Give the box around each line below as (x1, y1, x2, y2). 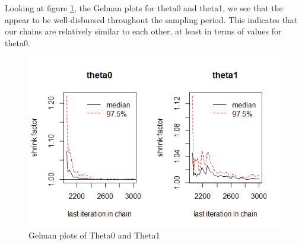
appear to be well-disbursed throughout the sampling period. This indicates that (5, 13, 298, 26)
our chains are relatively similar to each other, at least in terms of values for (5, 25, 282, 37)
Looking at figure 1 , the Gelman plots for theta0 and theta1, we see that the (5, 2, 283, 14)
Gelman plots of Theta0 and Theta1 (28, 229, 160, 241)
